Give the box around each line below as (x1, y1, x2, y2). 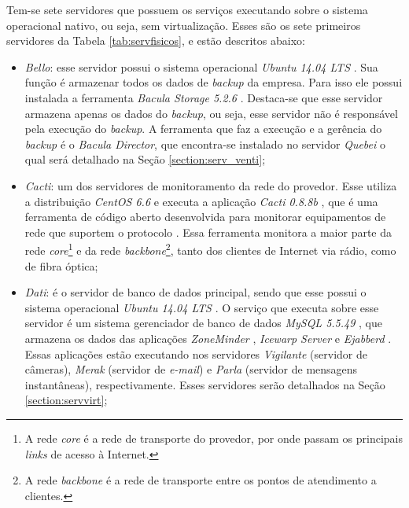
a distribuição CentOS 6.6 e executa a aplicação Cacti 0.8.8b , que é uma (24, 193, 378, 209)
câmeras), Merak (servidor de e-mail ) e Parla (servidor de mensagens (24, 361, 358, 377)
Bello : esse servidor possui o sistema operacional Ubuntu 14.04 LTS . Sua (24, 58, 378, 75)
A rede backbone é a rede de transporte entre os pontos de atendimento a (24, 472, 377, 488)
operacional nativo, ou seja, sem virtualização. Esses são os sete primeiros (6, 17, 361, 33)
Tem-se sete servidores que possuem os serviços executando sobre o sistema (6, 2, 368, 17)
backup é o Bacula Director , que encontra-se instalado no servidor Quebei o (24, 135, 386, 152)
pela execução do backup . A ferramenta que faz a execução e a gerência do (24, 120, 382, 137)
